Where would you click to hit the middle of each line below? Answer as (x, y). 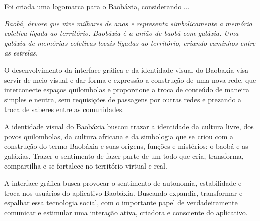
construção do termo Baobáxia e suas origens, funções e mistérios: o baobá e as (126, 146)
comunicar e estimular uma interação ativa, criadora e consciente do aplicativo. (126, 212)
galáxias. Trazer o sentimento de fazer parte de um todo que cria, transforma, (124, 156)
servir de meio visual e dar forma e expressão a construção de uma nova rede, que (130, 79)
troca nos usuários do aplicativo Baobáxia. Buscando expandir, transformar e (123, 192)
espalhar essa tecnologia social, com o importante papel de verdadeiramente (121, 203)
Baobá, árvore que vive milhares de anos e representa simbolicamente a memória (128, 23)
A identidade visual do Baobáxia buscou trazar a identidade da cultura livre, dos (129, 126)
